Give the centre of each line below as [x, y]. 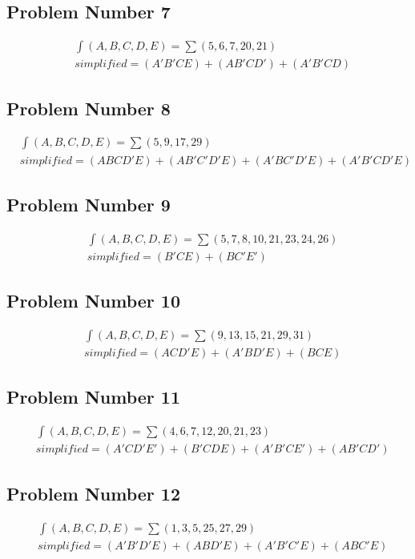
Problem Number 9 [89, 204]
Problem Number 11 [93, 397]
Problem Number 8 [89, 108]
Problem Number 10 [93, 301]
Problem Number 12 [93, 493]
